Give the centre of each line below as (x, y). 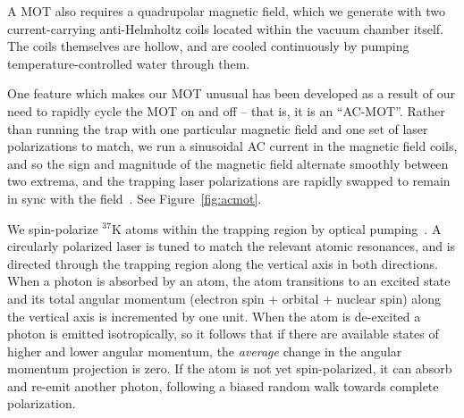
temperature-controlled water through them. (129, 63)
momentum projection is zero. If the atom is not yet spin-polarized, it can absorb (230, 368)
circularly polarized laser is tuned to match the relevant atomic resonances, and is (232, 246)
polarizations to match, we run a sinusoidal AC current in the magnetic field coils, (232, 146)
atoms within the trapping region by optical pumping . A (283, 228)
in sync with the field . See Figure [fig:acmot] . (135, 198)
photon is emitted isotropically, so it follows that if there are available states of (223, 334)
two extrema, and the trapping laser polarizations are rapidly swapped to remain (229, 181)
